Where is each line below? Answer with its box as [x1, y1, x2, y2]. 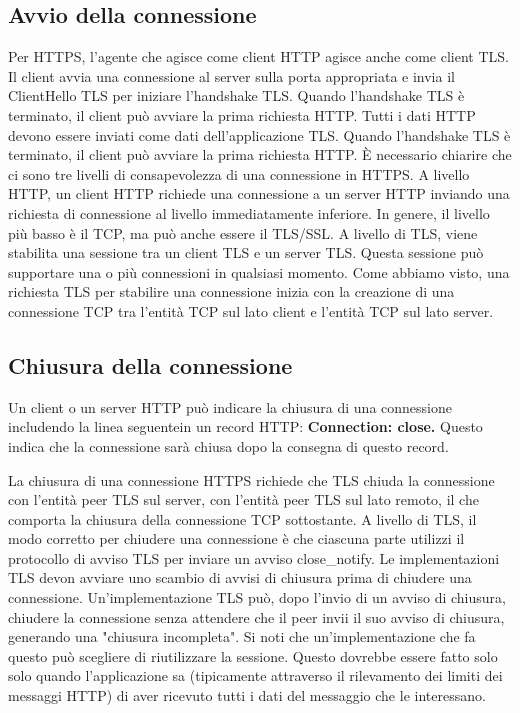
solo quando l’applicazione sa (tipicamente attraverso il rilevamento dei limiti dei [8, 665, 503, 686]
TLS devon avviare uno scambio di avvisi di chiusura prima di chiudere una [8, 567, 472, 588]
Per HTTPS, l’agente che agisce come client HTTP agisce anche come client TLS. [8, 46, 509, 67]
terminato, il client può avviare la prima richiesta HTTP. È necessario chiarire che [8, 144, 512, 165]
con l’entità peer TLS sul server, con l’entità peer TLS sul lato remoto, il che [8, 489, 479, 510]
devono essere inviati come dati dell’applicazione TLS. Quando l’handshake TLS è [8, 124, 511, 145]
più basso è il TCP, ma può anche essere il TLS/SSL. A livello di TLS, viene [8, 222, 478, 243]
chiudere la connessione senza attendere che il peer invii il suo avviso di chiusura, [8, 606, 505, 627]
